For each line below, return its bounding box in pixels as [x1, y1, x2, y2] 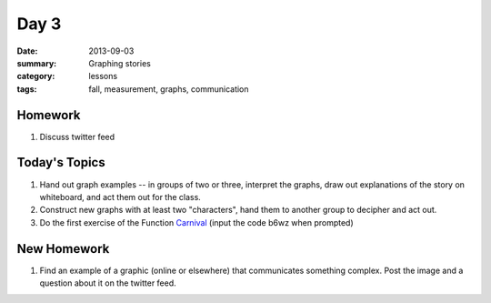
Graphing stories [88, 57, 152, 68]
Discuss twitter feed [39, 131, 115, 142]
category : [16, 71, 55, 82]
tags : [16, 83, 37, 95]
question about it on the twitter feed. [39, 278, 176, 288]
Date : [16, 45, 38, 56]
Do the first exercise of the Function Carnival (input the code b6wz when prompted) [39, 217, 354, 227]
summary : [16, 57, 57, 68]
